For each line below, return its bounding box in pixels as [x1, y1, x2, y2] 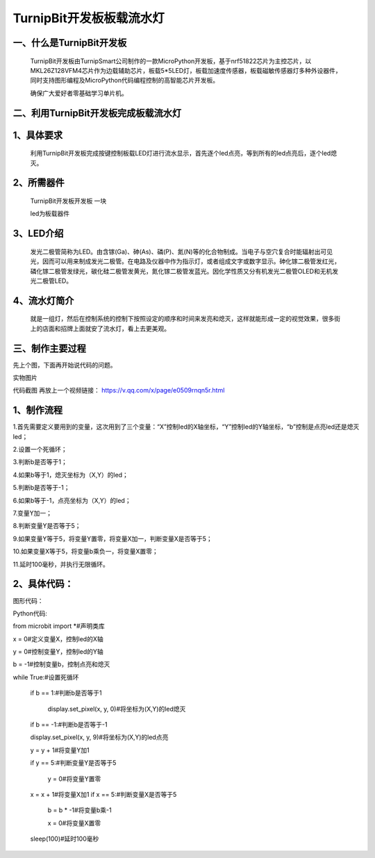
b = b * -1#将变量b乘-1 [47, 806, 112, 814]
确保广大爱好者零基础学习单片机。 [30, 89, 128, 97]
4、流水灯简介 [12, 295, 74, 306]
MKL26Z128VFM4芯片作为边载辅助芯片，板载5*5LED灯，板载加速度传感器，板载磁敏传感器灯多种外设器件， [30, 66, 342, 74]
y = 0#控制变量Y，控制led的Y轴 [12, 647, 103, 656]
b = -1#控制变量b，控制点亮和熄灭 [12, 660, 110, 668]
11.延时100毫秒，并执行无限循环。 [12, 560, 109, 568]
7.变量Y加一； [12, 509, 52, 518]
